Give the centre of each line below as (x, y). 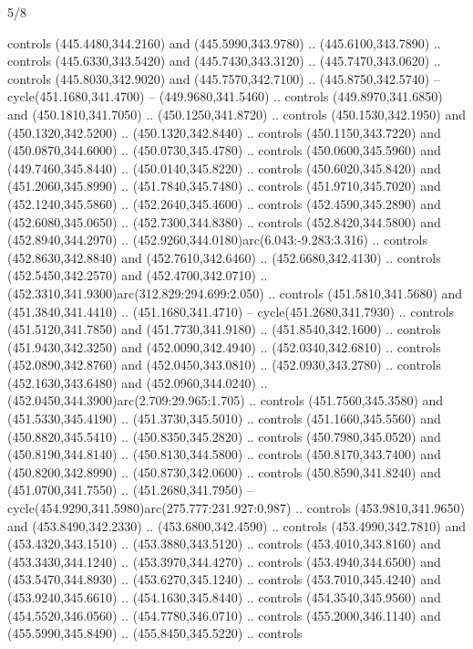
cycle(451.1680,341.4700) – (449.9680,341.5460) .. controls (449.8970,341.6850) (225, 96)
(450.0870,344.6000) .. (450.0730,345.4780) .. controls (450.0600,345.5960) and (224, 150)
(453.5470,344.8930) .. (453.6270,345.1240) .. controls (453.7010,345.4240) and (224, 579)
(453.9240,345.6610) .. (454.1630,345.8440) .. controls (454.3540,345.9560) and (224, 597)
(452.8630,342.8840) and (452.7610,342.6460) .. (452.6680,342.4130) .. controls (224, 257)
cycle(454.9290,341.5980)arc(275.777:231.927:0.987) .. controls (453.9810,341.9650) (236, 508)
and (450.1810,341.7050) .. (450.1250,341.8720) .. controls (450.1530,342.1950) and (236, 114)
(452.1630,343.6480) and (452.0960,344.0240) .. (138, 382)
